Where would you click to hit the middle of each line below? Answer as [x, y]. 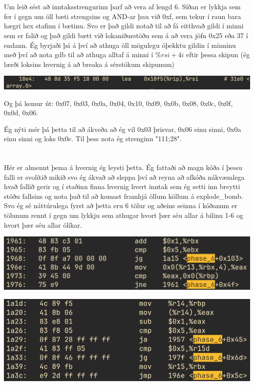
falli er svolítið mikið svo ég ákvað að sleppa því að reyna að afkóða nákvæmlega [124, 177]
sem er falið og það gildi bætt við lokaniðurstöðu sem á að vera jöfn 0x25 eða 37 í [126, 35]
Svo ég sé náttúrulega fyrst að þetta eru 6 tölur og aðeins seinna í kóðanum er [121, 205]
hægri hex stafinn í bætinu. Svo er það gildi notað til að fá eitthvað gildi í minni [124, 26]
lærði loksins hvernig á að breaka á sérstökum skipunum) [89, 64]
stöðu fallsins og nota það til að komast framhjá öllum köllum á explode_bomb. [124, 196]
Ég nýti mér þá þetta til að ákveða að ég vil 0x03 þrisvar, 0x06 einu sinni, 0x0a [123, 129]
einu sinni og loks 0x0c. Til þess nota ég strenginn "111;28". [93, 139]
